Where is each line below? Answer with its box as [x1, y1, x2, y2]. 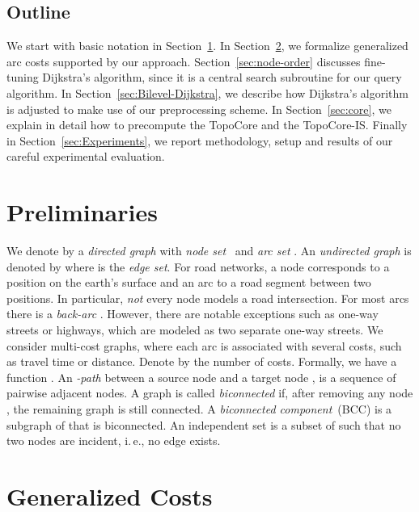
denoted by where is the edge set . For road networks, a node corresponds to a [6, 258, 390, 275]
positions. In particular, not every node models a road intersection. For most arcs [6, 289, 409, 306]
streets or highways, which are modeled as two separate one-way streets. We [6, 321, 383, 338]
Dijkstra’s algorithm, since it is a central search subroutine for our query [42, 69, 402, 86]
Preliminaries [6, 195, 158, 229]
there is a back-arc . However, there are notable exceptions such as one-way [6, 305, 379, 322]
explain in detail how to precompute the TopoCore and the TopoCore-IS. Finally [6, 116, 408, 133]
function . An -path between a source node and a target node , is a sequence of [6, 368, 396, 385]
